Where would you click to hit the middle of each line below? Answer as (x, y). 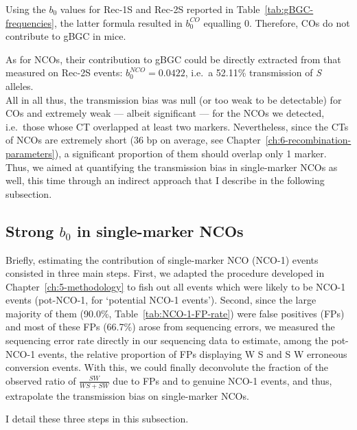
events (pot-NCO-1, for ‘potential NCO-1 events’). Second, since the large (161, 300)
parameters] (30, 153)
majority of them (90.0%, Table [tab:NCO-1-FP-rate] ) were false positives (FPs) (175, 313)
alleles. (20, 86)
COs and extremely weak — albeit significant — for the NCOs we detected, (165, 113)
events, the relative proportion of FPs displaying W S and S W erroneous (193, 353)
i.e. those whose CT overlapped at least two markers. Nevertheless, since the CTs (177, 126)
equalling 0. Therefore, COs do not (277, 22)
